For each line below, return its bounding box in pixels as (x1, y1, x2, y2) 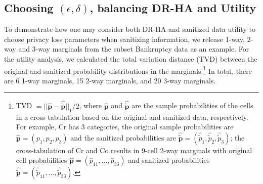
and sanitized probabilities (128, 155, 210, 165)
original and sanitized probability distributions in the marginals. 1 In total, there (4, 64, 252, 76)
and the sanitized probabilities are (70, 132, 176, 143)
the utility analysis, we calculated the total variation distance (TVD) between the (4, 53, 257, 64)
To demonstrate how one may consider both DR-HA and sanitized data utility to (4, 24, 255, 34)
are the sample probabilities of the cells (131, 100, 253, 111)
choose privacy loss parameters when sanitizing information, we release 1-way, (4, 33, 245, 44)
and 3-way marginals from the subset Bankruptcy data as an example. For (18, 43, 249, 54)
